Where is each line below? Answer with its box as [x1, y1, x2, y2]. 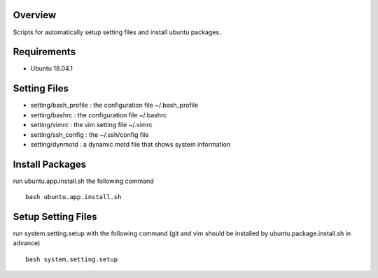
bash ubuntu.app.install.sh [25, 193, 122, 201]
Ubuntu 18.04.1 [30, 64, 73, 73]
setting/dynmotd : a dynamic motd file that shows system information [30, 140, 231, 148]
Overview [13, 9, 57, 21]
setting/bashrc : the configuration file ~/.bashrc [30, 110, 167, 119]
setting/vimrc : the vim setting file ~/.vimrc [30, 121, 153, 129]
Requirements [13, 46, 76, 58]
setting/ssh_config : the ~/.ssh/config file [30, 130, 149, 139]
